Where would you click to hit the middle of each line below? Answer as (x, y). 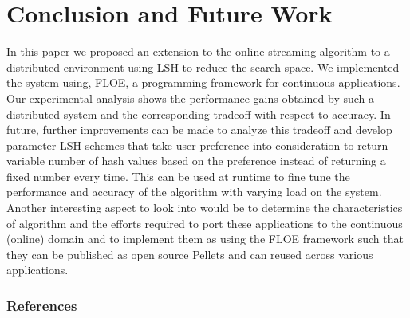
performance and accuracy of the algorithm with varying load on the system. (194, 192)
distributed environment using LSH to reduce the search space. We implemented (203, 67)
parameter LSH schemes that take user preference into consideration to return (197, 145)
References (42, 305)
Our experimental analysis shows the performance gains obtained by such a (191, 98)
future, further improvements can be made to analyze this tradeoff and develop (199, 130)
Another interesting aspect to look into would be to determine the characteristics (205, 208)
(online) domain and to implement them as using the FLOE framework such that (205, 239)
